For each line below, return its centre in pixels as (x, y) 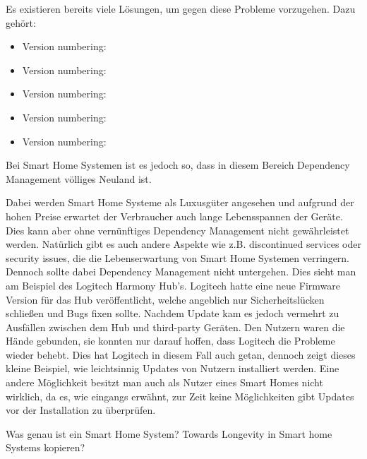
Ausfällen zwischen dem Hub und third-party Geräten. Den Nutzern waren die (175, 327)
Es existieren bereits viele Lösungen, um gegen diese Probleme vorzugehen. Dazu (181, 8)
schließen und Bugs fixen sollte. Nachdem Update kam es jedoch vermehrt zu (173, 313)
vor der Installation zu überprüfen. (81, 410)
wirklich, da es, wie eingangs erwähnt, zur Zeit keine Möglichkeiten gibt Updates (180, 396)
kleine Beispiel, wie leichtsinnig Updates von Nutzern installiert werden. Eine (173, 368)
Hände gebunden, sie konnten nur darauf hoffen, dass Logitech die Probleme (170, 341)
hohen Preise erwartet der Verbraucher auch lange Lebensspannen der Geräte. (174, 216)
